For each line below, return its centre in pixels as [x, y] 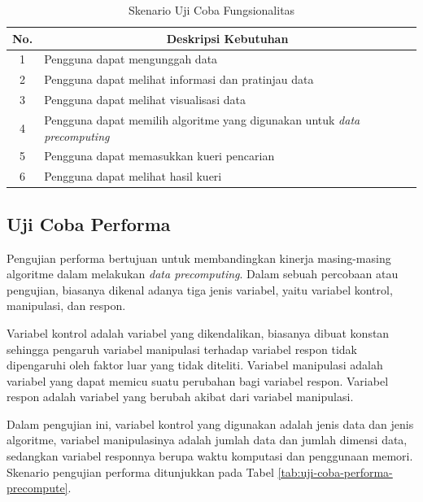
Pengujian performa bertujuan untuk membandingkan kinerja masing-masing [199, 258]
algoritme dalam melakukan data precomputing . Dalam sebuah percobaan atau [203, 274]
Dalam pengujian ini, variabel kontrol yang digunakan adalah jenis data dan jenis [210, 423]
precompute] [37, 488]
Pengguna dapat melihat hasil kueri [133, 176]
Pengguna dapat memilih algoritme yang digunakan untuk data [202, 119]
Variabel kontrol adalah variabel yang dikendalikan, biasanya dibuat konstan [198, 332]
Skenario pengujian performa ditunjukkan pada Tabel [140, 471]
